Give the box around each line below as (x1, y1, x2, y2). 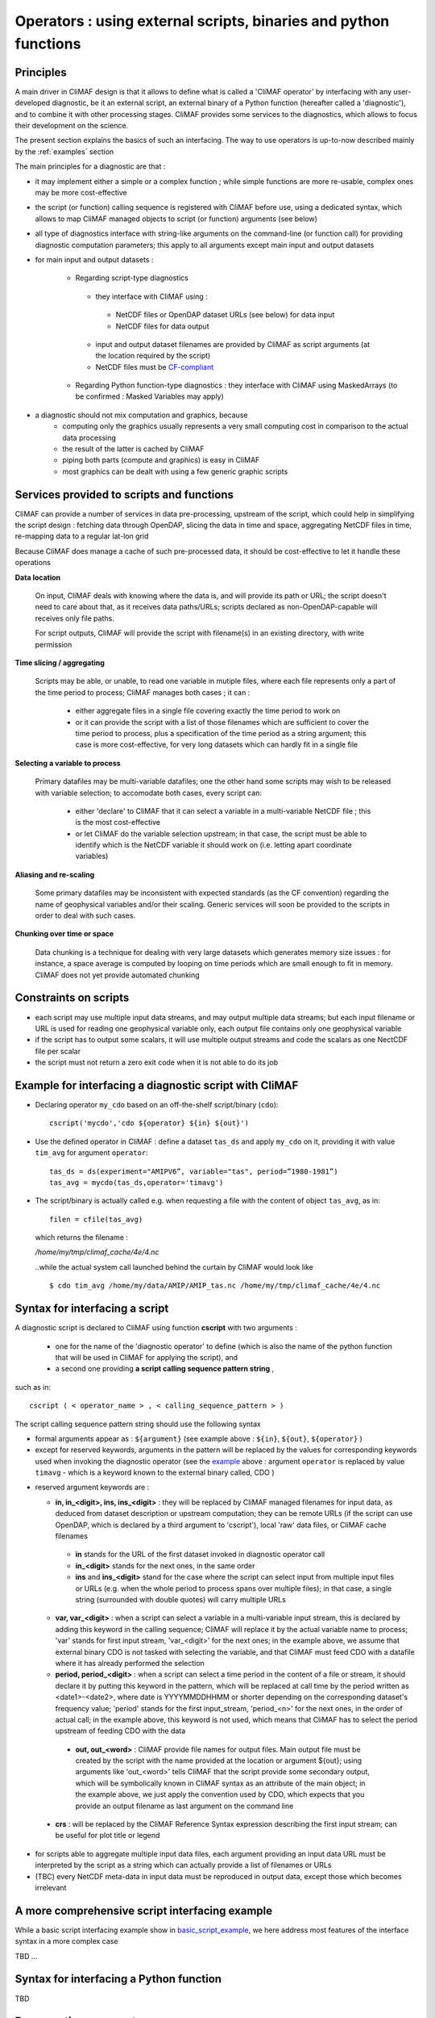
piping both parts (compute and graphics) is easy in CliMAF (62, 455, 260, 465)
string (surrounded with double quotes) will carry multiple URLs (75, 1594, 286, 1604)
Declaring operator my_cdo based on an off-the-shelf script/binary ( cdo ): (35, 1099, 279, 1109)
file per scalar (35, 1046, 81, 1056)
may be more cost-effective (35, 187, 128, 197)
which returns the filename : (35, 1233, 129, 1242)
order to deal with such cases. (35, 911, 136, 920)
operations (14, 558, 52, 567)
